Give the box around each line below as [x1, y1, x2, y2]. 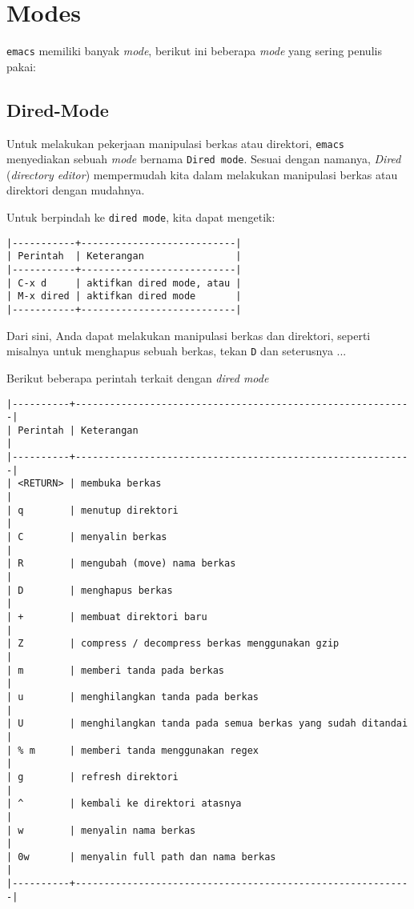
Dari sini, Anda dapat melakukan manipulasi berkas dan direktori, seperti [6, 326, 371, 343]
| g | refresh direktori [6, 771, 179, 783]
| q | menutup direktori [6, 504, 179, 516]
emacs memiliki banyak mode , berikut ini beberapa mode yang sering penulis [6, 42, 382, 59]
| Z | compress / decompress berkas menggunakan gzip [6, 638, 340, 650]
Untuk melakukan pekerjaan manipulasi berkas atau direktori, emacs [6, 134, 344, 151]
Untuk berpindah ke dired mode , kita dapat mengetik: [6, 209, 275, 226]
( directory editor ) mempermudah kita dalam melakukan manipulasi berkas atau [6, 166, 398, 182]
